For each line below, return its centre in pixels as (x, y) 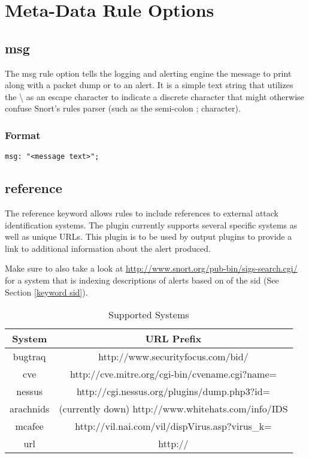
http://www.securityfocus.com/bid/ (173, 357)
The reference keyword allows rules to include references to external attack (142, 213)
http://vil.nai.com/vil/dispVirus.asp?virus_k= (173, 426)
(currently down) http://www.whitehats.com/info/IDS (173, 409)
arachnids (30, 409)
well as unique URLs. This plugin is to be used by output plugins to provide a (149, 236)
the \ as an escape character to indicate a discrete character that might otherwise (154, 96)
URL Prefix (173, 339)
